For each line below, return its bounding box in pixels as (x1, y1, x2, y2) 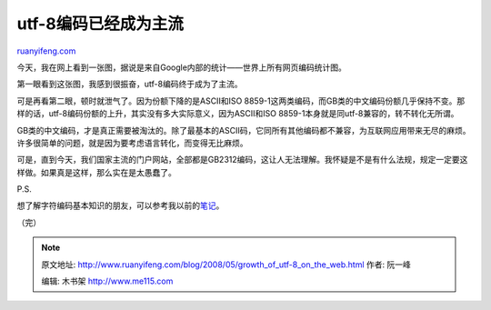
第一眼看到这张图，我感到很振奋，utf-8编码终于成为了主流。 (16, 78, 243, 90)
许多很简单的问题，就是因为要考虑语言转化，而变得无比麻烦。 (16, 137, 248, 148)
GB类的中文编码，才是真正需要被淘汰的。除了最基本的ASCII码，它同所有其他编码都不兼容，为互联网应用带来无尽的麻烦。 (16, 125, 471, 135)
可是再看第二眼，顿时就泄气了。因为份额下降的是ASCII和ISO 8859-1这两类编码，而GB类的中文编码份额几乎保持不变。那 (16, 95, 466, 106)
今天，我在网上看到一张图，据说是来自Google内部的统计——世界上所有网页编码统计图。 (16, 62, 347, 73)
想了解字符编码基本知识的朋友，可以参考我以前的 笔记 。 (16, 200, 225, 211)
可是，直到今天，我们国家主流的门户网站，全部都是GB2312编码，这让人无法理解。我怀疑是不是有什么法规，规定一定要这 (16, 155, 468, 165)
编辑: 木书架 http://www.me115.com (41, 275, 174, 286)
